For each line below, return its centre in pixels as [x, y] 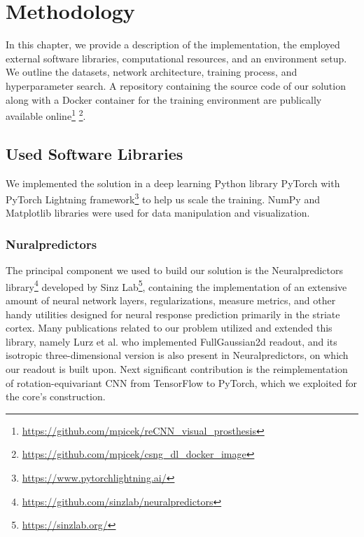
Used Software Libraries [94, 153]
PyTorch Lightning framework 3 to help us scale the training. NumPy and [163, 198]
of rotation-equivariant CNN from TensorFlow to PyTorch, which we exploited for [182, 382]
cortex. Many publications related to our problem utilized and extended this [169, 328]
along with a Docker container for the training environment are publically [164, 99]
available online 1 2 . [46, 115]
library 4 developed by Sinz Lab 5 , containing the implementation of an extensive [176, 285]
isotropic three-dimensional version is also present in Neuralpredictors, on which [177, 355]
